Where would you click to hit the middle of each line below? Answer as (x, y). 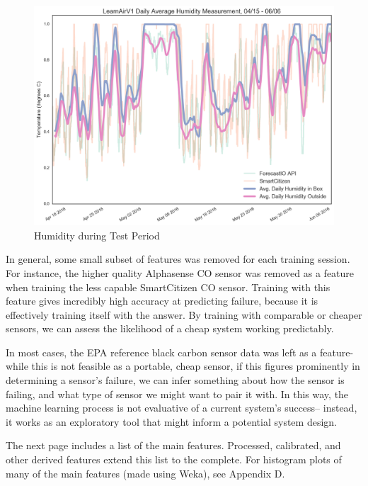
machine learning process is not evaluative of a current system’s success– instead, (182, 408)
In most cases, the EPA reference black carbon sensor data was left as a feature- (180, 352)
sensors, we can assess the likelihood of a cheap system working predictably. (170, 328)
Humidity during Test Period (97, 235)
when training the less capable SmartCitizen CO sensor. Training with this (168, 287)
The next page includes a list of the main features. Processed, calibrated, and (173, 445)
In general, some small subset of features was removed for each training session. (178, 259)
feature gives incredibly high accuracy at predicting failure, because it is (162, 301)
